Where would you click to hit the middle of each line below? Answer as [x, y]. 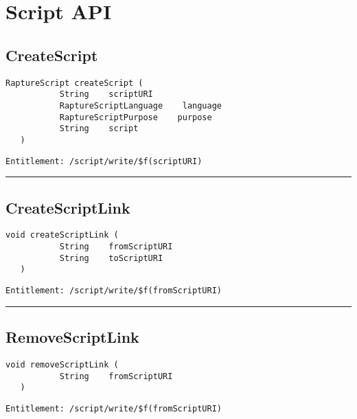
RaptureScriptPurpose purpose [136, 117]
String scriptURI [106, 94]
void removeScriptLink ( [62, 364]
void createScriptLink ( [62, 235]
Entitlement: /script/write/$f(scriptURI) [104, 161]
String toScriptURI [111, 258]
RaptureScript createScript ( [74, 83]
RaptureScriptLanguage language [140, 105]
